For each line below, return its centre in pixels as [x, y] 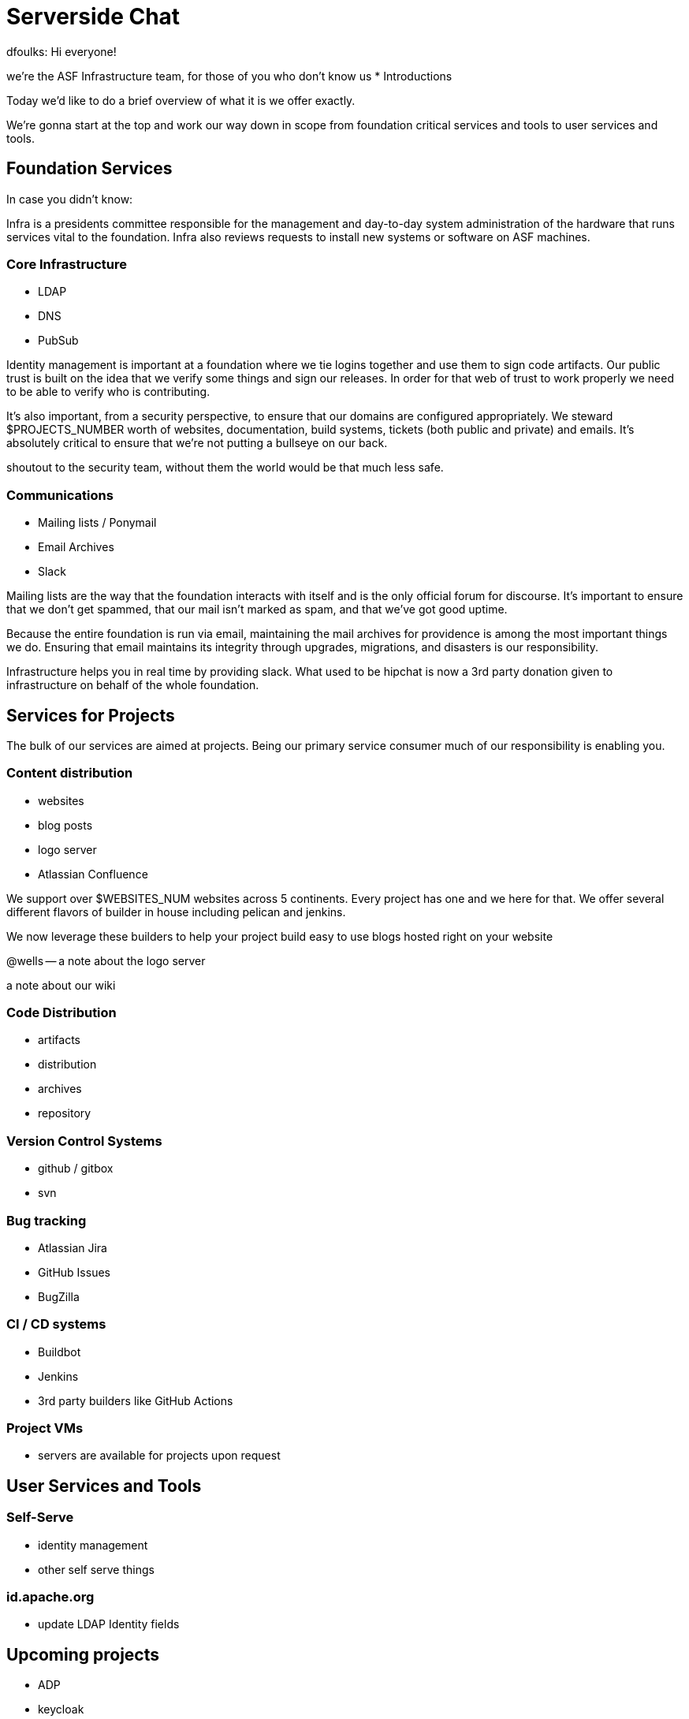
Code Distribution [61, 1013]
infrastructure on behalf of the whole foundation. [133, 685]
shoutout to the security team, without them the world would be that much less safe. [225, 468]
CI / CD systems [56, 1324]
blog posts [65, 825]
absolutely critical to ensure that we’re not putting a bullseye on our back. [197, 443]
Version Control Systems [84, 1141]
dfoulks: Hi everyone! [61, 51]
